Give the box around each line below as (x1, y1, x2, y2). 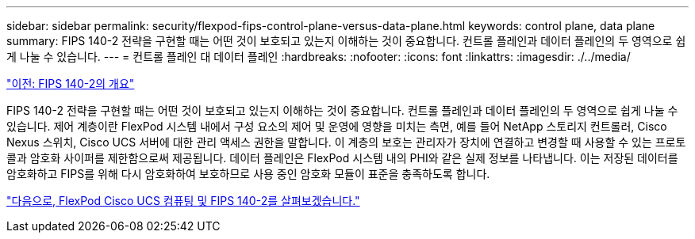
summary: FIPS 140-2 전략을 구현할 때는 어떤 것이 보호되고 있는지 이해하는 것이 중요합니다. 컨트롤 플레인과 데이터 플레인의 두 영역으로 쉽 (6, 34, 686, 47)
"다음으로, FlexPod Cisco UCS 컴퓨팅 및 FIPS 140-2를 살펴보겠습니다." (6, 194, 360, 207)
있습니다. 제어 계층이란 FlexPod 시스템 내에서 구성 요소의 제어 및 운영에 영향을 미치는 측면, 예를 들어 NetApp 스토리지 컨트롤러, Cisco (6, 119, 667, 133)
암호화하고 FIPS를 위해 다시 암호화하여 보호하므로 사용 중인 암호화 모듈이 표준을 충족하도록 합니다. (6, 167, 490, 180)
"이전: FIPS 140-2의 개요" (6, 77, 135, 90)
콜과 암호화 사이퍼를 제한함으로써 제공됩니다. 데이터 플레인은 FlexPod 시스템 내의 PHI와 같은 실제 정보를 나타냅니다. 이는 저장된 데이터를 (6, 151, 678, 165)
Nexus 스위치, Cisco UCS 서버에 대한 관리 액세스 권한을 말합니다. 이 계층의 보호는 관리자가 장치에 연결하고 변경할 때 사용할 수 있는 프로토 (6, 135, 686, 149)
